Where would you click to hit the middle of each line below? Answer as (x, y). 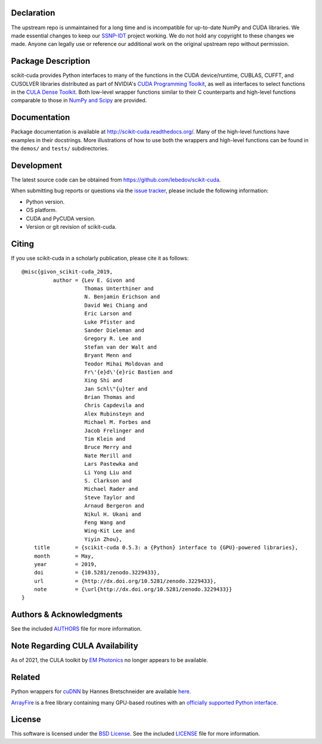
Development (37, 165)
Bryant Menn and (108, 356)
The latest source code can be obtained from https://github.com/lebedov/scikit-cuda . (116, 180)
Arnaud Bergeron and (114, 506)
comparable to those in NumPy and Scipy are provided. (79, 100)
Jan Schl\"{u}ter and (116, 389)
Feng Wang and (105, 522)
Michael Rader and (111, 489)
